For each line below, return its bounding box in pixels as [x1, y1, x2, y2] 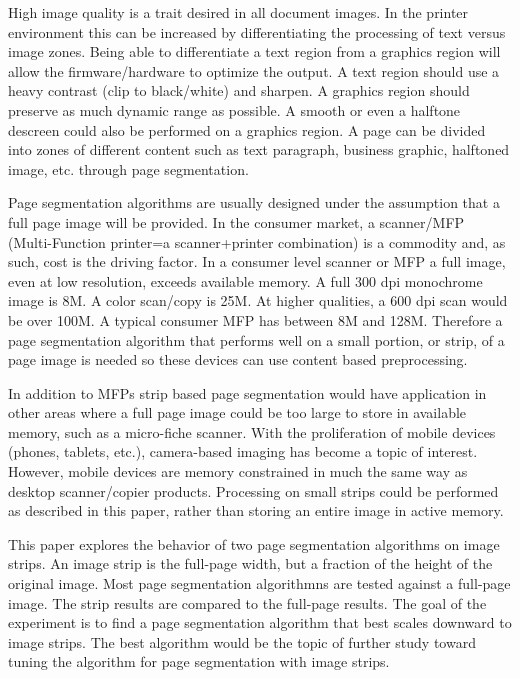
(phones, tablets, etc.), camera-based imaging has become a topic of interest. [8, 441, 478, 462]
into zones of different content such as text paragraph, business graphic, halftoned [8, 139, 510, 160]
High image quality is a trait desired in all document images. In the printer [8, 2, 469, 22]
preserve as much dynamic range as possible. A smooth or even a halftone [8, 99, 461, 120]
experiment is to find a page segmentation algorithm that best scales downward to [8, 612, 512, 633]
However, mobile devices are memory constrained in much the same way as [8, 461, 468, 482]
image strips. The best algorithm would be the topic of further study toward [8, 631, 476, 652]
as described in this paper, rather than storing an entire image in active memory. [8, 500, 504, 521]
